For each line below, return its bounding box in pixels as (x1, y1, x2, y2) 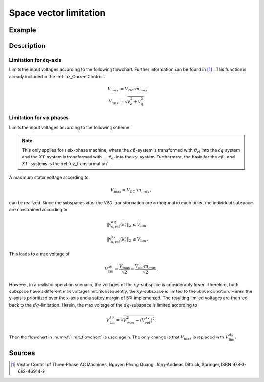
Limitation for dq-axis (9, 56, 62, 63)
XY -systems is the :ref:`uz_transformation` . (22, 160, 111, 166)
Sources (9, 349, 35, 357)
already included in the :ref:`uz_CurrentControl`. (9, 73, 105, 79)
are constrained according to (9, 207, 67, 213)
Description (9, 42, 46, 50)
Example (9, 26, 36, 34)
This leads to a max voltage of (9, 251, 70, 257)
